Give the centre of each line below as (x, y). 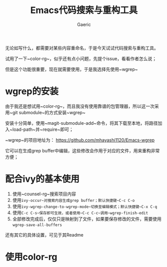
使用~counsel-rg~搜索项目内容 (44, 194)
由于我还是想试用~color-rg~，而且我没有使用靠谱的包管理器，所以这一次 (80, 106)
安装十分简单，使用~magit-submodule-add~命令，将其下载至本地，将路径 (82, 123)
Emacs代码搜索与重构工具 (84, 10)
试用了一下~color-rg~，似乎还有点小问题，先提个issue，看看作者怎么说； (81, 59)
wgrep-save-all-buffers (37, 225)
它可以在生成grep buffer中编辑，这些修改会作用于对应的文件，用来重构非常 (82, 150)
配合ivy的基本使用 (42, 179)
